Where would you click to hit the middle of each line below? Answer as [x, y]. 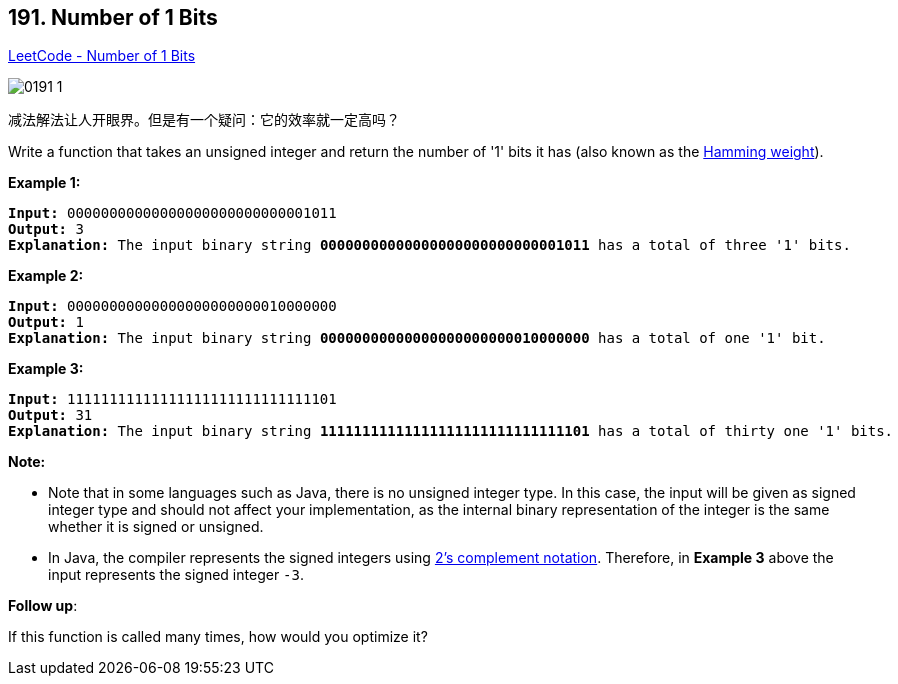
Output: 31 [50, 415]
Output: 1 [46, 322]
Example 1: [44, 183]
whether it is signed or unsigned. [156, 527]
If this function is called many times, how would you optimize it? [218, 637]
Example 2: [46, 276]
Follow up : [43, 606]
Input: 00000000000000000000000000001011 [172, 213]
